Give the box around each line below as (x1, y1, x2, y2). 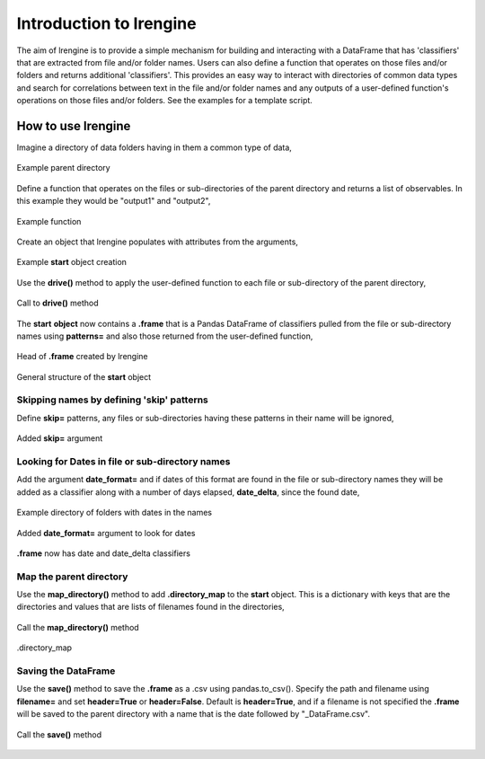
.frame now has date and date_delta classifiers (16, 548, 190, 559)
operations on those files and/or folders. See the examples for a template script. (16, 95, 313, 106)
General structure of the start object (16, 371, 152, 382)
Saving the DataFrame (16, 665, 116, 677)
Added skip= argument (16, 433, 103, 444)
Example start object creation (16, 257, 128, 268)
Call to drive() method (16, 297, 99, 309)
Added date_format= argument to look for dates (16, 527, 196, 538)
